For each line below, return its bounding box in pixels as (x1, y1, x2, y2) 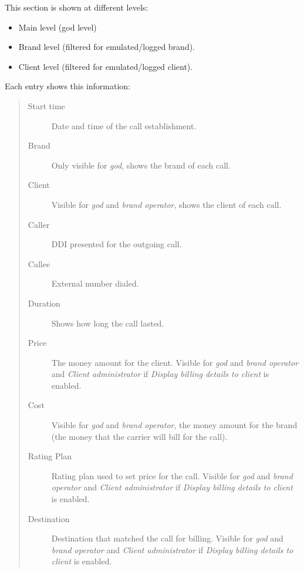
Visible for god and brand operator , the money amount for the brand (51, 419, 298, 431)
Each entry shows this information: (5, 80, 131, 92)
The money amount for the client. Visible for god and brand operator (51, 356, 299, 368)
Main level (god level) (18, 21, 97, 33)
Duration (28, 297, 60, 309)
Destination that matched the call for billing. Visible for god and (51, 532, 283, 544)
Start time (28, 99, 65, 112)
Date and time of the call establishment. (51, 119, 197, 132)
